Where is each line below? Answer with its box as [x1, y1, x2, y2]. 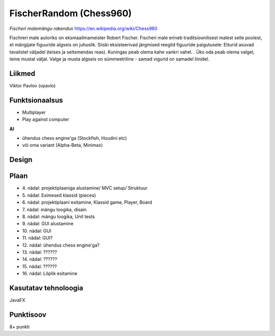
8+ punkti [9, 323, 30, 330]
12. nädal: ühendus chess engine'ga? [22, 242, 100, 248]
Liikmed [9, 69, 36, 78]
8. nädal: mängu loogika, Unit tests [22, 213, 95, 220]
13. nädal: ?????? [22, 249, 57, 255]
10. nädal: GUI [22, 228, 51, 234]
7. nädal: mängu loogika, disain [22, 206, 87, 212]
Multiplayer [22, 109, 46, 115]
